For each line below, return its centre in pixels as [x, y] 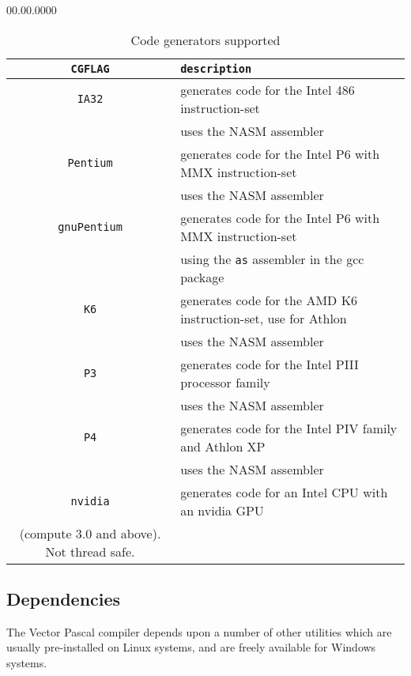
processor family [225, 382]
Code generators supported [205, 40]
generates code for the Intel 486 [268, 89]
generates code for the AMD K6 [269, 300]
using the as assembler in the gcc [272, 259]
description [216, 68]
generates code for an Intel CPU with [284, 492]
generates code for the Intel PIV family [289, 428]
